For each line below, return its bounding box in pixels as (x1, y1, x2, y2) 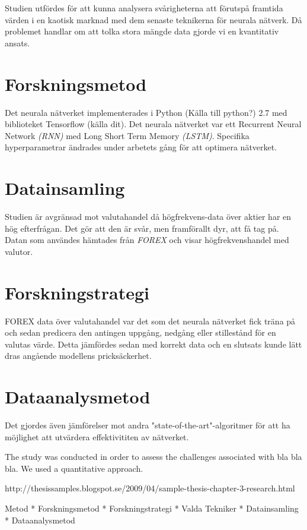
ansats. (5, 36, 30, 49)
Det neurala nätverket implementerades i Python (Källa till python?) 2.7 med (5, 106, 287, 118)
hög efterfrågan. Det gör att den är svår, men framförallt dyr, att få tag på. (5, 222, 279, 234)
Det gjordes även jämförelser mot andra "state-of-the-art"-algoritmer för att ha (5, 419, 290, 431)
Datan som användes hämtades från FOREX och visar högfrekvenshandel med (5, 234, 289, 246)
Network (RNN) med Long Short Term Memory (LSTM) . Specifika (5, 129, 250, 141)
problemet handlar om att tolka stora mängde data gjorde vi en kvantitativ (5, 25, 279, 37)
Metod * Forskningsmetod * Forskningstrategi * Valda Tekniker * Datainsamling (5, 501, 299, 514)
